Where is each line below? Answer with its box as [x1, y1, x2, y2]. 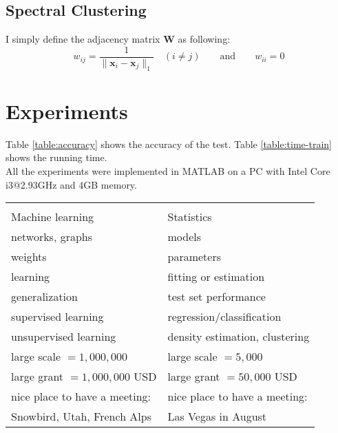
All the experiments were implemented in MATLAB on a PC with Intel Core [6, 163, 330, 178]
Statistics [167, 209, 212, 225]
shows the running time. [6, 150, 107, 165]
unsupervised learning [11, 328, 116, 345]
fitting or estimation [167, 268, 265, 285]
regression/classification [167, 308, 282, 325]
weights [11, 249, 47, 265]
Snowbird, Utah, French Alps [11, 408, 152, 425]
